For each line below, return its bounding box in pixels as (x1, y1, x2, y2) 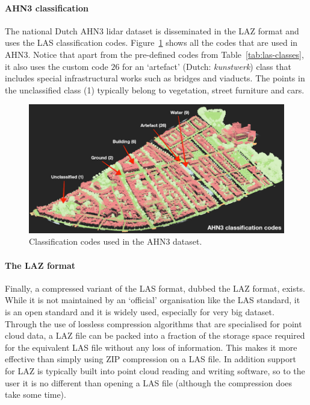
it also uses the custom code (5, 60, 108, 72)
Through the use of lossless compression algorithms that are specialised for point (5, 317, 302, 330)
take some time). (5, 388, 66, 401)
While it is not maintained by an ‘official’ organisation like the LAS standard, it (5, 294, 300, 306)
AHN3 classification (5, 1, 89, 14)
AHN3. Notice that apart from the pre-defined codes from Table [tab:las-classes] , (5, 48, 304, 60)
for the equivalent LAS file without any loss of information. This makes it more (5, 341, 297, 353)
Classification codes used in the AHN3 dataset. (29, 235, 202, 248)
